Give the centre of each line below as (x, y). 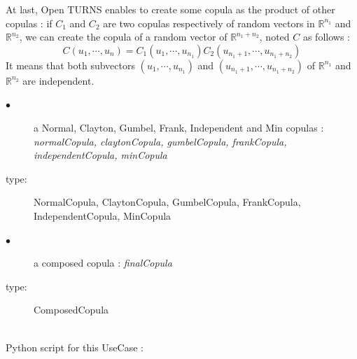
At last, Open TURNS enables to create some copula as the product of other (170, 9)
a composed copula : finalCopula (103, 263)
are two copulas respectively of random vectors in (209, 23)
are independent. (58, 80)
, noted (274, 37)
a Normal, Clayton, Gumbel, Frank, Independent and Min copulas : (179, 127)
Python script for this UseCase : (75, 347)
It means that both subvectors (70, 65)
